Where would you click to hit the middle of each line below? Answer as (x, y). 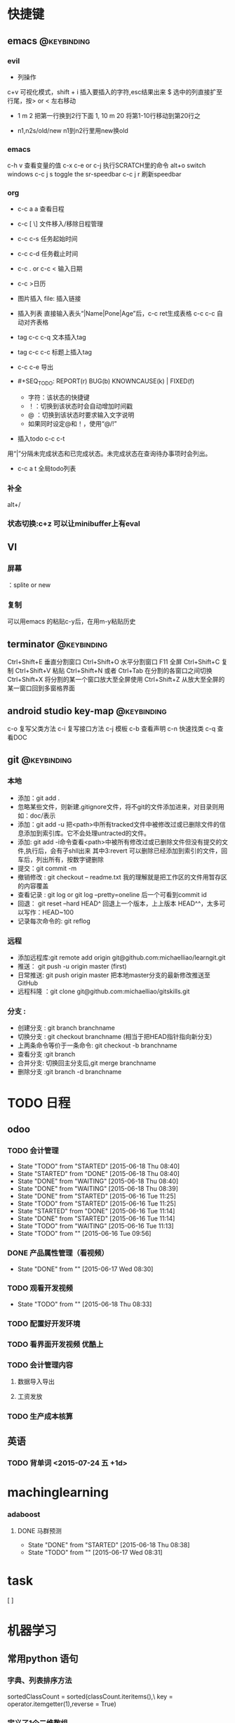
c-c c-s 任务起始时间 (47, 239)
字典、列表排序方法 (40, 1681)
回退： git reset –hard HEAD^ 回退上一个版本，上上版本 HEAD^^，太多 (118, 903)
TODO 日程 (39, 1103)
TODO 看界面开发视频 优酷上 (55, 1344)
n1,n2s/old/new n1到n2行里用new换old (73, 130)
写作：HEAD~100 (48, 912)
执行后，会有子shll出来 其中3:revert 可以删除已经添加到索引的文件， (123, 851)
